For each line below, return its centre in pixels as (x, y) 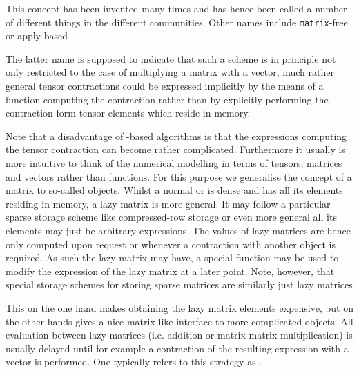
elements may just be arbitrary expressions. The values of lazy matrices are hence (178, 230)
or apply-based (37, 36)
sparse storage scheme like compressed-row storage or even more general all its (171, 217)
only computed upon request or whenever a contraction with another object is (171, 244)
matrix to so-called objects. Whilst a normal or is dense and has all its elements (174, 190)
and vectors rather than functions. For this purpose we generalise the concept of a (179, 176)
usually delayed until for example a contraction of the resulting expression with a (177, 348)
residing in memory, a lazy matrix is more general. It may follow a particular (168, 203)
